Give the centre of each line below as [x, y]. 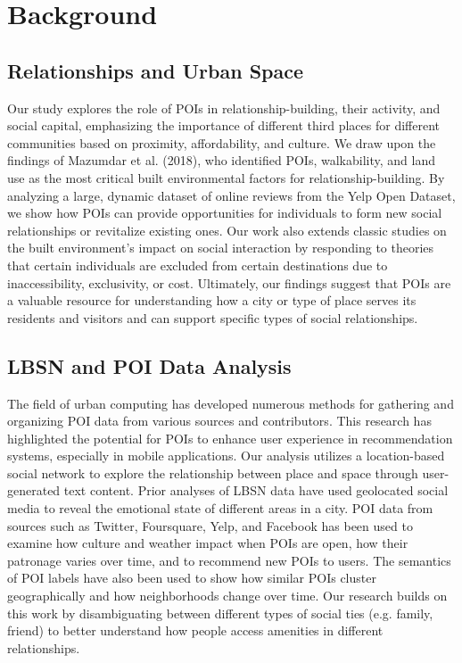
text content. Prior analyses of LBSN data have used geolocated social [256, 490]
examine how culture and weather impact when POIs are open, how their [208, 543]
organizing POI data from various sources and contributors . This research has [219, 421]
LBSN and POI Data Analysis [149, 365]
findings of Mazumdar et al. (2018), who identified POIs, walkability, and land [221, 160]
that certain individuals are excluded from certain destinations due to [198, 265]
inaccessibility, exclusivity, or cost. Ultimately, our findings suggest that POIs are [229, 282]
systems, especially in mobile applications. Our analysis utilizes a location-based [226, 456]
